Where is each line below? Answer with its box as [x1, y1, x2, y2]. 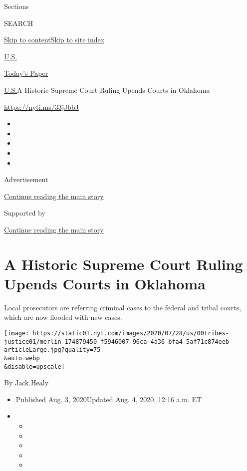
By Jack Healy [4, 377, 49, 388]
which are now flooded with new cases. [4, 312, 122, 322]
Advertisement [4, 174, 48, 185]
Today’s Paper [4, 68, 48, 78]
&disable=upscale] [4, 363, 65, 370]
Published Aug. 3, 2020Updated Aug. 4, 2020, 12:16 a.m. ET [15, 394, 202, 404]
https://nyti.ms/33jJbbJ [4, 101, 79, 112]
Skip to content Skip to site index [4, 34, 105, 45]
